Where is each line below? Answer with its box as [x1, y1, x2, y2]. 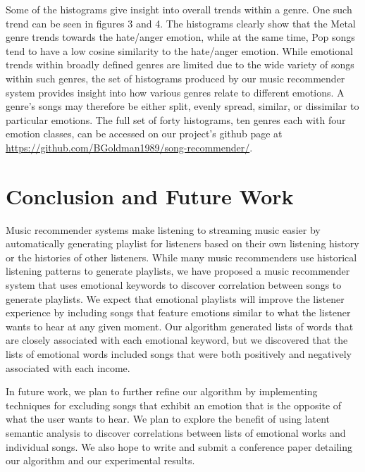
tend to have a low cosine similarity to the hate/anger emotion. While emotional [6, 43, 353, 58]
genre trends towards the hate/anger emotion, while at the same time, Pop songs [6, 30, 355, 44]
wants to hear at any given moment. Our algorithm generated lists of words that [6, 318, 354, 333]
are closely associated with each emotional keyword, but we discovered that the [6, 333, 348, 347]
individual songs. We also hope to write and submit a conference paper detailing [6, 439, 353, 454]
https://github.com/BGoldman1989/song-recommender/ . [6, 139, 253, 154]
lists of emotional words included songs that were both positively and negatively [6, 347, 352, 361]
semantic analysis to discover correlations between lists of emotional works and [6, 425, 346, 440]
